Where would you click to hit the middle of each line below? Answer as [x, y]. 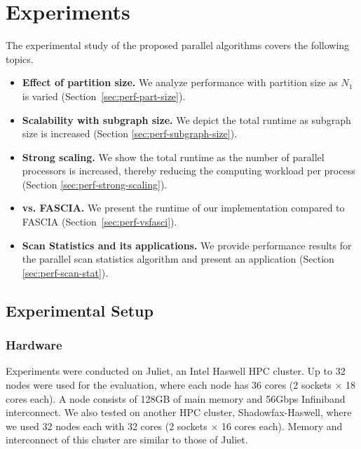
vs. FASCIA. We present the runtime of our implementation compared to [183, 208]
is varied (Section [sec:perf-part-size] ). [104, 96]
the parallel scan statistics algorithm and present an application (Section [178, 259]
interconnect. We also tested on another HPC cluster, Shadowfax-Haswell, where [179, 412]
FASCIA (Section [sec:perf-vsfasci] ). [100, 222]
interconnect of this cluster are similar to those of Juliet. [127, 440]
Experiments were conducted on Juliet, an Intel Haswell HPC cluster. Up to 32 [176, 371]
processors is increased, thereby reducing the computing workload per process [189, 171]
